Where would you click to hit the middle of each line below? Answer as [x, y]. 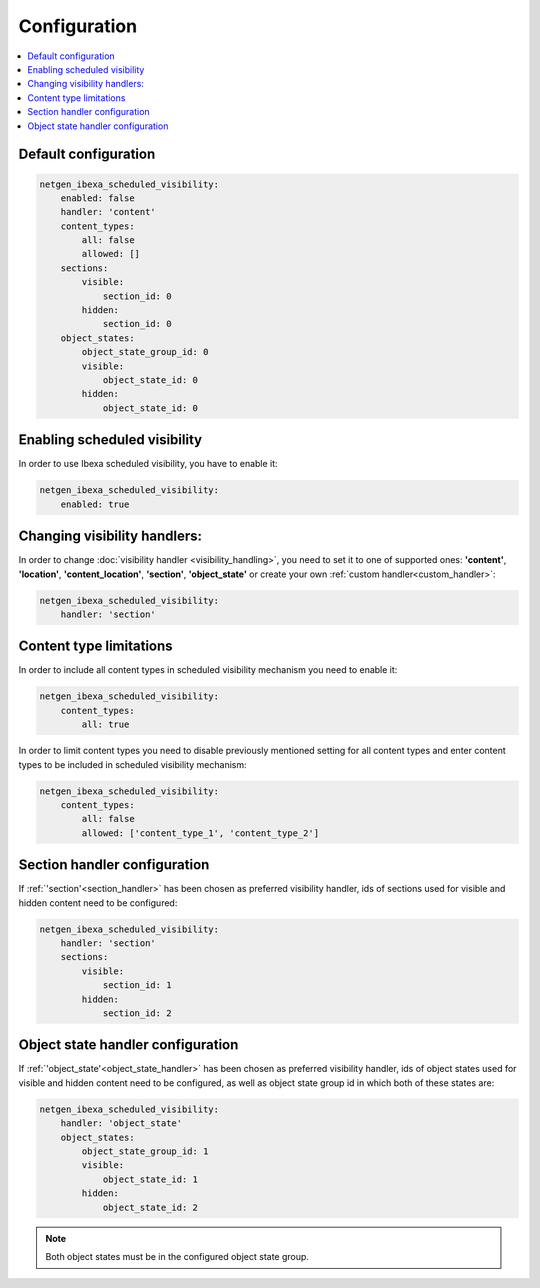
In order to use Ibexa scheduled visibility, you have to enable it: [148, 464]
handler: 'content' [108, 212]
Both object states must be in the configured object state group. [177, 1256]
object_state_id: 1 [150, 1179]
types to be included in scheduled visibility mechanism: [132, 764]
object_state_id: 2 [150, 1207]
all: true [105, 724]
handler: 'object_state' [121, 1123]
